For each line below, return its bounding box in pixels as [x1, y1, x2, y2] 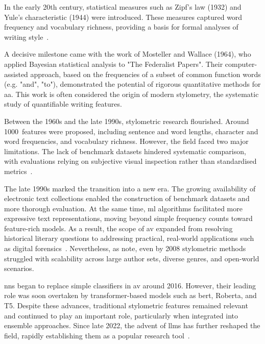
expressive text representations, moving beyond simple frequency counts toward [4, 213, 253, 224]
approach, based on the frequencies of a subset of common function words [30, 68, 261, 79]
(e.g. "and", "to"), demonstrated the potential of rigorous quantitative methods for [4, 79, 261, 89]
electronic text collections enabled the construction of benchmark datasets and [4, 193, 250, 204]
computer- [225, 58, 257, 69]
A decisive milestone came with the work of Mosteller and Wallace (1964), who [4, 48, 251, 59]
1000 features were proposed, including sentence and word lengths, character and [4, 126, 258, 136]
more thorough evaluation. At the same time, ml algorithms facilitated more [4, 203, 243, 213]
